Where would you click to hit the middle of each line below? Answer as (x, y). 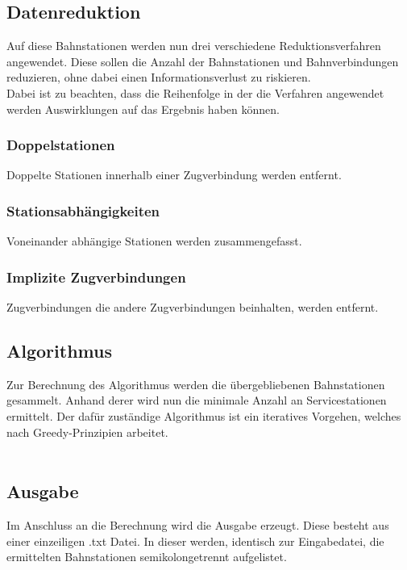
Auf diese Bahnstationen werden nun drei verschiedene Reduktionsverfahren (194, 46)
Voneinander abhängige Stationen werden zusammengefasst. (154, 241)
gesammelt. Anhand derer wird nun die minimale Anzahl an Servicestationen (197, 400)
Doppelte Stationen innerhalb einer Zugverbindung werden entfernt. (174, 175)
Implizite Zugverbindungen (96, 277)
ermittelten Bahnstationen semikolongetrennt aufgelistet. (147, 557)
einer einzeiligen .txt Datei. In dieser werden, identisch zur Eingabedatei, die (195, 541)
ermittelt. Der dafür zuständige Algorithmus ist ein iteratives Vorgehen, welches (204, 416)
